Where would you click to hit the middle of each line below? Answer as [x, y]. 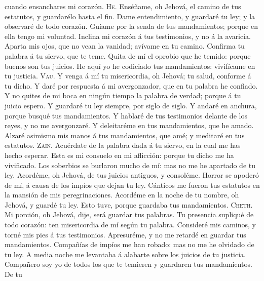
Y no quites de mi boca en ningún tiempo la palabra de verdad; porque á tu [123, 95]
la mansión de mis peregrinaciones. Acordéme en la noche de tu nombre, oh [122, 195]
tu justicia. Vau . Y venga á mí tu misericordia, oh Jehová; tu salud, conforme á [128, 76]
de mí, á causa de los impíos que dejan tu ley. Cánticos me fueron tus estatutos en [132, 185]
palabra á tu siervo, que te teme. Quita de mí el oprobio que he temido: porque [128, 55]
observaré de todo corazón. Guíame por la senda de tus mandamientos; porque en [131, 26]
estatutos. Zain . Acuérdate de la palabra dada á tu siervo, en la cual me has [123, 145]
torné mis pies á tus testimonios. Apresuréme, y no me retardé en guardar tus [125, 234]
